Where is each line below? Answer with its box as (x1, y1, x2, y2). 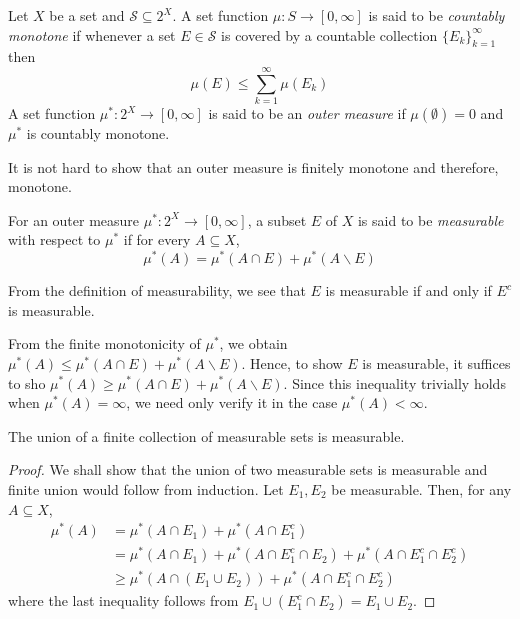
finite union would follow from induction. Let (8, 478, 284, 499)
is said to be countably (368, 5, 505, 25)
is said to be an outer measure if (208, 103, 406, 124)
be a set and (49, 5, 125, 25)
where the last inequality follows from (8, 590, 239, 611)
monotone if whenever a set (8, 24, 176, 45)
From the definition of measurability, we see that (8, 280, 306, 301)
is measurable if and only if (325, 280, 492, 301)
